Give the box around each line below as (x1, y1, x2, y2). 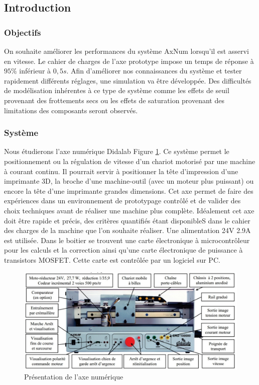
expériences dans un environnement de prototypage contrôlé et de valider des (4, 195, 241, 206)
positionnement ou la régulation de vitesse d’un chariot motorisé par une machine (4, 156, 255, 166)
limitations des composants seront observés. (4, 105, 138, 115)
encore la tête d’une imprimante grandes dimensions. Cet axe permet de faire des (4, 185, 253, 196)
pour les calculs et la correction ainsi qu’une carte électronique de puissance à (4, 245, 243, 255)
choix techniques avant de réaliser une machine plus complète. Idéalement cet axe (4, 205, 254, 215)
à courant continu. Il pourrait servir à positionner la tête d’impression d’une (4, 166, 238, 176)
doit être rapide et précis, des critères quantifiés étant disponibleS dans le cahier (4, 215, 250, 225)
